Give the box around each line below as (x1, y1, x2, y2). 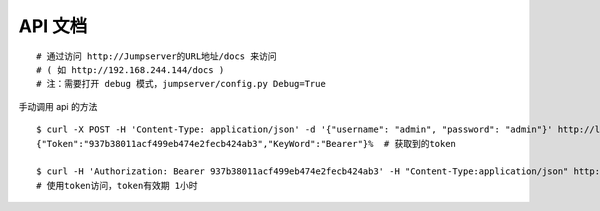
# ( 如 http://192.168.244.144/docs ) (36, 64, 225, 75)
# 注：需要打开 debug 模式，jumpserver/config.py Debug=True (36, 78, 327, 90)
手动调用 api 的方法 (18, 100, 98, 112)
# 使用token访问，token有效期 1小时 (36, 180, 199, 191)
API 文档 (18, 15, 88, 37)
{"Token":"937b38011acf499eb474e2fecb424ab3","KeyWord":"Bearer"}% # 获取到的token (36, 138, 457, 149)
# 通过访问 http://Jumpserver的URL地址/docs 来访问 (36, 50, 277, 62)
